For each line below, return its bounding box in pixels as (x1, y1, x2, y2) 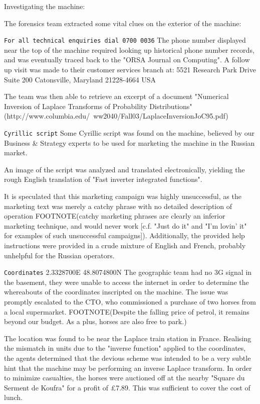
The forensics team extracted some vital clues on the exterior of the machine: (4, 18, 241, 28)
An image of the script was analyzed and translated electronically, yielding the (4, 164, 245, 174)
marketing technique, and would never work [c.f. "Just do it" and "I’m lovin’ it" (4, 220, 247, 231)
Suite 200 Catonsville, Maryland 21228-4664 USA (4, 74, 156, 84)
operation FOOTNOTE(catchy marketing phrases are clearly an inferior (4, 211, 225, 221)
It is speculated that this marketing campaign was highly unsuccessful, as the (4, 191, 241, 201)
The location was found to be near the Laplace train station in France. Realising (4, 333, 251, 343)
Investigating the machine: (4, 1, 85, 11)
